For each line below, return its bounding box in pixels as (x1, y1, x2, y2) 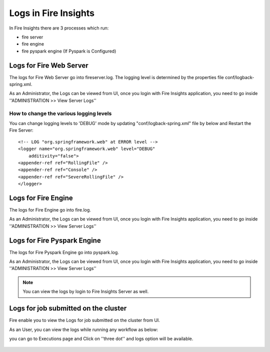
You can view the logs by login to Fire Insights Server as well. (22, 288, 149, 294)
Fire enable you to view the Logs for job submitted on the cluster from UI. (9, 317, 160, 323)
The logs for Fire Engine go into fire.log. (9, 206, 91, 212)
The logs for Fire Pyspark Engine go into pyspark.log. (9, 249, 119, 255)
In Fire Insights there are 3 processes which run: (9, 25, 109, 31)
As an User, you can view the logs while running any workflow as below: (9, 326, 158, 332)
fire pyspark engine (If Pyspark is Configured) (21, 48, 116, 54)
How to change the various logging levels (9, 110, 112, 117)
